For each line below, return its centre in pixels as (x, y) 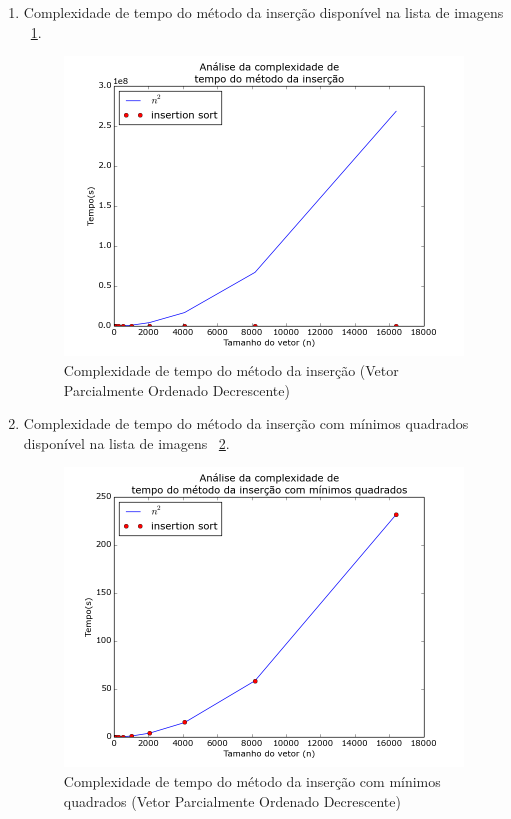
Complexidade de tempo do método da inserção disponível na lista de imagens (263, 12)
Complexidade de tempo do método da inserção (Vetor (231, 369)
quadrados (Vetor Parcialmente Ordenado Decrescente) (232, 800)
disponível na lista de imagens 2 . (126, 442)
